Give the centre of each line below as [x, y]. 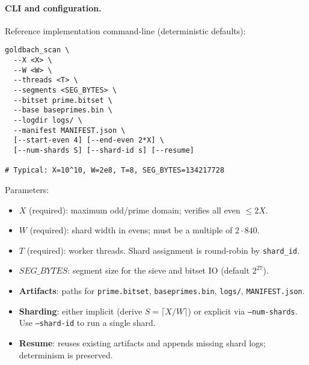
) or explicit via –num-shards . [243, 311]
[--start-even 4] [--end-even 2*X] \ [89, 140]
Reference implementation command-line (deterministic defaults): [125, 30]
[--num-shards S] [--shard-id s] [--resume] [104, 150]
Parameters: [27, 189]
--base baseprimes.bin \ [63, 110]
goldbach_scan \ [37, 50]
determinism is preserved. [66, 354]
